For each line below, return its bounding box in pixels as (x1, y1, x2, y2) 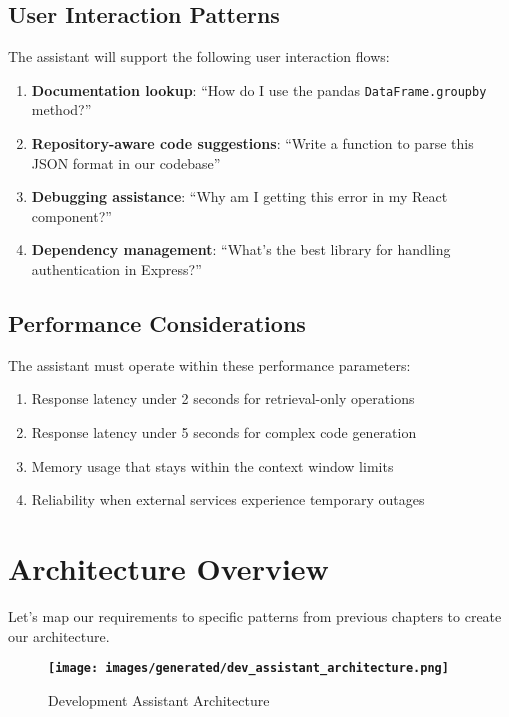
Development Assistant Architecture (48, 689, 270, 710)
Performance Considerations (8, 308, 306, 338)
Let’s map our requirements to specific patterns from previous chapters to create (8, 605, 502, 626)
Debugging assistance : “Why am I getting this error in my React (31, 186, 448, 207)
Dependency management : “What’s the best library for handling (31, 239, 451, 260)
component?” (31, 205, 112, 226)
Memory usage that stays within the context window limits (31, 455, 394, 476)
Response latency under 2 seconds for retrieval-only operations (31, 388, 415, 409)
